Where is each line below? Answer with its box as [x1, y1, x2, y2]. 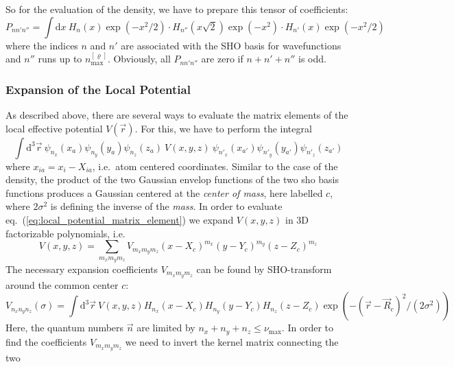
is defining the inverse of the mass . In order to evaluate [50, 199, 283, 213]
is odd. [298, 51, 326, 66]
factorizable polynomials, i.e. [5, 226, 126, 240]
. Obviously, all [107, 51, 171, 66]
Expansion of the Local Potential [5, 80, 191, 97]
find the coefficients [5, 334, 87, 348]
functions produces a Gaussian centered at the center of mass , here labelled [5, 185, 323, 200]
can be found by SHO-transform [196, 261, 332, 276]
